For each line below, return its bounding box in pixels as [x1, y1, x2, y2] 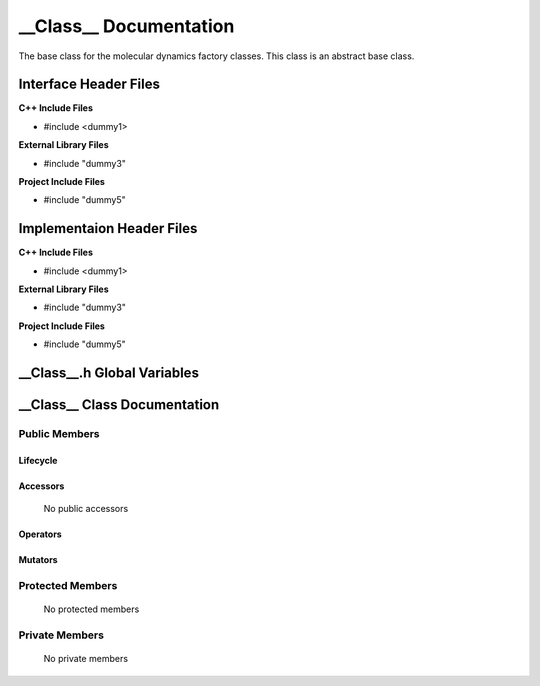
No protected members [43, 603, 140, 615]
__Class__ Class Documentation [18, 396, 220, 414]
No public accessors [43, 503, 129, 515]
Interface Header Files [18, 76, 160, 93]
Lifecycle [18, 454, 58, 466]
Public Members [18, 427, 100, 441]
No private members [43, 653, 129, 665]
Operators [18, 528, 62, 540]
